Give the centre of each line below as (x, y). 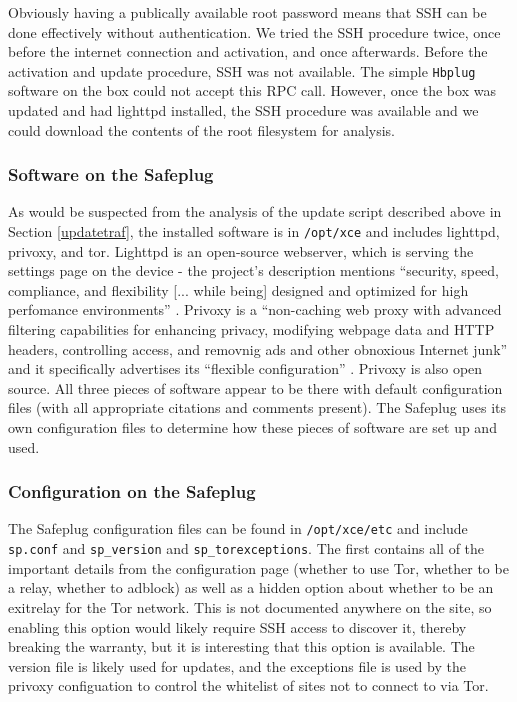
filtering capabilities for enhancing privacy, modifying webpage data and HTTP (251, 329)
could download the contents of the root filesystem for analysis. (202, 129)
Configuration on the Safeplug (132, 491)
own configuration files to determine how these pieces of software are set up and (252, 427)
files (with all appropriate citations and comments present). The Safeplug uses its (257, 407)
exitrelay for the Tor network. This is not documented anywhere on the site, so (250, 606)
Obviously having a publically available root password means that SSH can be (247, 12)
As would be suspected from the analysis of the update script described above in (255, 211)
